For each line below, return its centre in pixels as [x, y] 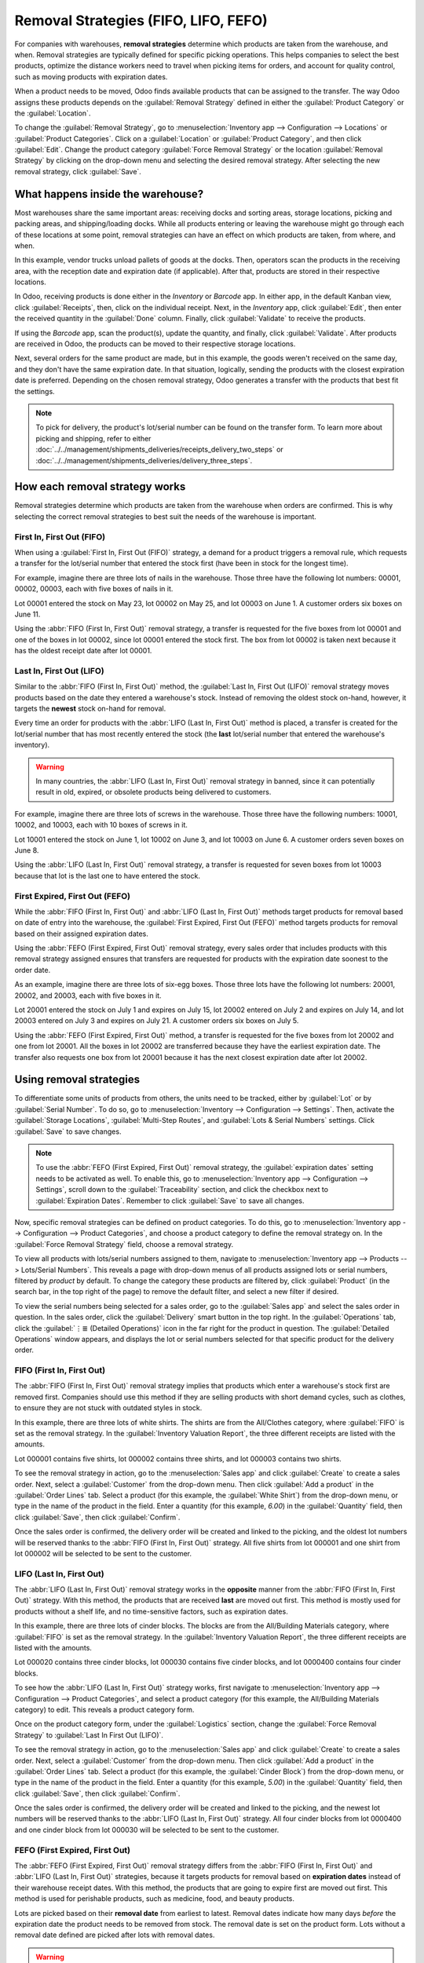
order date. [33, 970]
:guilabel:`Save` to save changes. [68, 1131]
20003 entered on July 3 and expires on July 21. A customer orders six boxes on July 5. [157, 1021]
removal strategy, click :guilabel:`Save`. [78, 171]
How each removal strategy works [100, 487]
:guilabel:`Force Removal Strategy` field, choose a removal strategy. [124, 1244]
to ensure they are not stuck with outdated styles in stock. [108, 1408]
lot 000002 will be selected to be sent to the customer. [103, 1553]
